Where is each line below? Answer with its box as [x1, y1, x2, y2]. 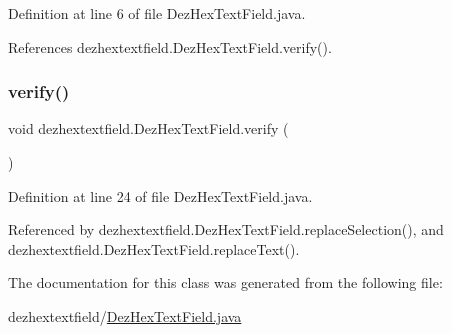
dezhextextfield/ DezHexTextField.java [8, 305, 242, 326]
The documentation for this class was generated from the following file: [8, 272, 443, 293]
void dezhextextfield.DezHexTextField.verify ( [8, 118, 289, 139]
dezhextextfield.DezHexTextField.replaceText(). [8, 238, 300, 259]
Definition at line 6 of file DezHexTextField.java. [8, 3, 306, 23]
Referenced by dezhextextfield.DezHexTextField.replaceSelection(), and [8, 219, 444, 240]
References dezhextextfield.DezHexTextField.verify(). [8, 36, 332, 57]
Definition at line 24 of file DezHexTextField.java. [8, 185, 313, 206]
